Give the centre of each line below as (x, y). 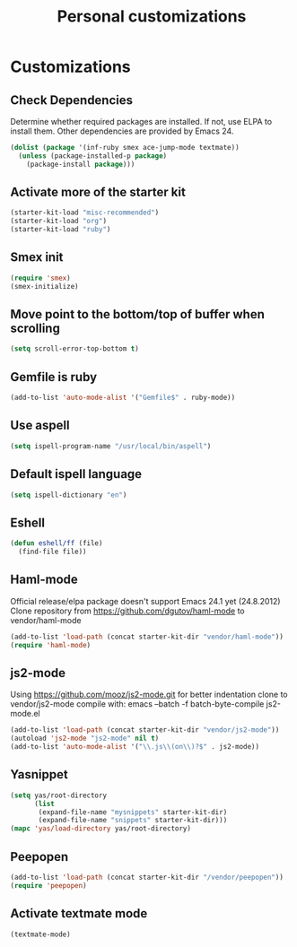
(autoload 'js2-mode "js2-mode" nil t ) (85, 738)
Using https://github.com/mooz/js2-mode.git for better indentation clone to (149, 695)
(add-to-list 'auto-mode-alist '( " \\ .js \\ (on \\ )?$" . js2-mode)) (135, 747)
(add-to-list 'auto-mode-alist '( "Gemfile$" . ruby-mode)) (123, 398)
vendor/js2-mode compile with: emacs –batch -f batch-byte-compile (137, 704)
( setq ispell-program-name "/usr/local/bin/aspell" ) (111, 446)
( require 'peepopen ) (49, 885)
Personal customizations (152, 17)
